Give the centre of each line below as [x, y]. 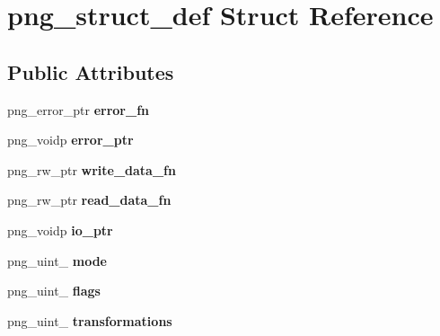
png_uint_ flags [54, 291]
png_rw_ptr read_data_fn [89, 200]
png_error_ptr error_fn [79, 109]
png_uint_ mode [57, 260]
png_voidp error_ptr [70, 140]
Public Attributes [91, 71]
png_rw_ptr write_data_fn [92, 169]
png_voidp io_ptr [60, 230]
